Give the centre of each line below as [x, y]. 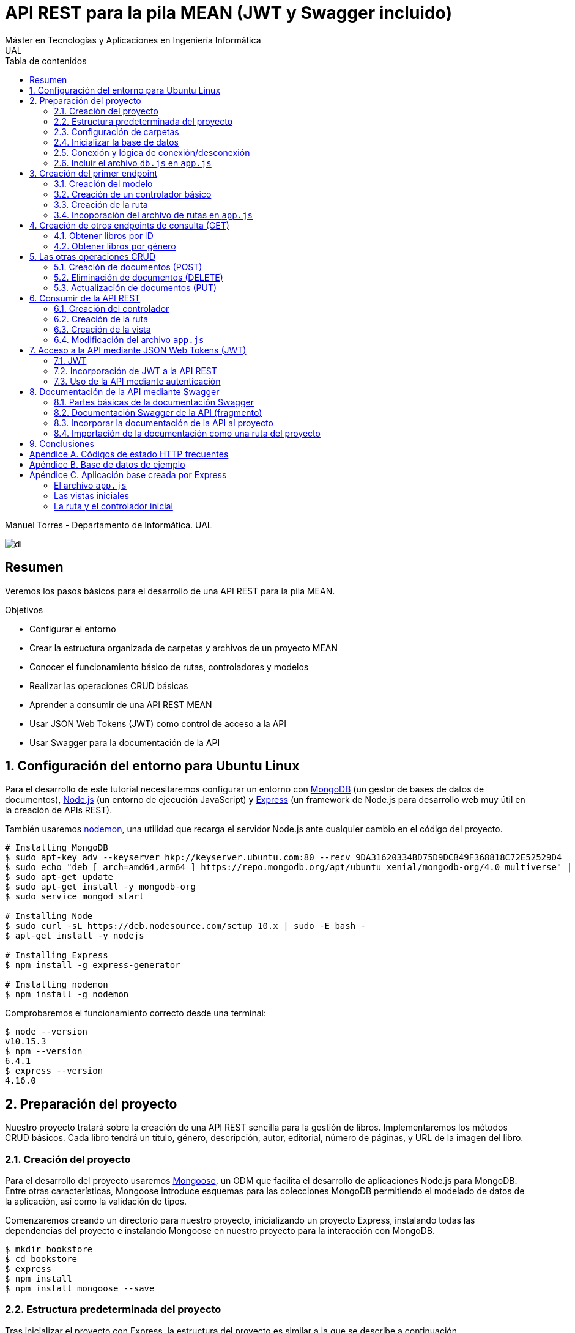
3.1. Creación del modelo [103, 183]
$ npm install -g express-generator [93, 965]
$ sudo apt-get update [59, 877]
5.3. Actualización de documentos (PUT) [135, 287]
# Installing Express [57, 955]
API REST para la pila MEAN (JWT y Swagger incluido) [228, 13]
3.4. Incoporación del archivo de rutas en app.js [153, 215]
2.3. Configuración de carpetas [117, 131]
